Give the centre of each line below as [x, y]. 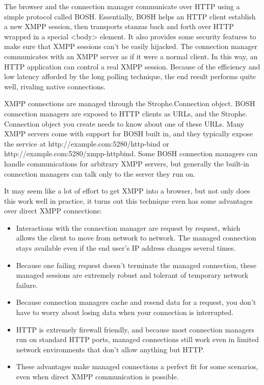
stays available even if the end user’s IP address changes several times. [126, 248]
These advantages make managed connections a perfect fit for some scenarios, [137, 366]
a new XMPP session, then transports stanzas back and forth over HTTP [119, 26]
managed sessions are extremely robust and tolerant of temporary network [132, 275]
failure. [27, 285]
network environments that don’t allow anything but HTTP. [110, 349]
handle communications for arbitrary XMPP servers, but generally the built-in [127, 163]
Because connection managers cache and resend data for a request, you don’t [136, 302]
